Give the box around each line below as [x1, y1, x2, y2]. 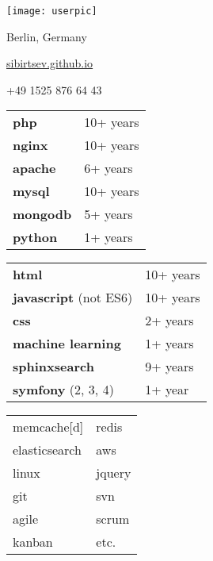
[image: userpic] [6, 6, 97, 17]
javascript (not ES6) [13, 288, 133, 307]
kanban [13, 532, 53, 551]
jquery [96, 463, 131, 482]
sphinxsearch [13, 357, 94, 376]
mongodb [13, 205, 72, 224]
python [13, 228, 58, 247]
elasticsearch [13, 440, 82, 459]
